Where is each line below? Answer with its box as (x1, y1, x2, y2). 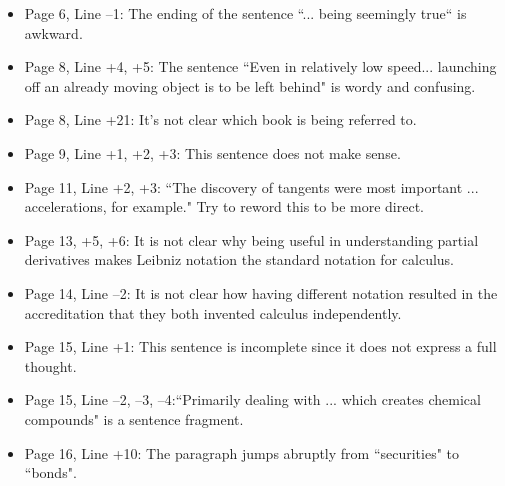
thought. (24, 355, 77, 376)
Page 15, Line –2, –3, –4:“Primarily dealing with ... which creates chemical (24, 389, 481, 410)
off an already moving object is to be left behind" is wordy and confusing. (24, 75, 476, 96)
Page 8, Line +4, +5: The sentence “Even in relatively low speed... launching (24, 56, 497, 77)
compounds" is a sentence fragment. (24, 408, 244, 429)
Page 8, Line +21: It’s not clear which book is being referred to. (24, 109, 417, 130)
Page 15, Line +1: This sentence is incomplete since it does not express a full (24, 336, 497, 357)
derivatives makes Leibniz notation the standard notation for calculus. (24, 249, 454, 270)
